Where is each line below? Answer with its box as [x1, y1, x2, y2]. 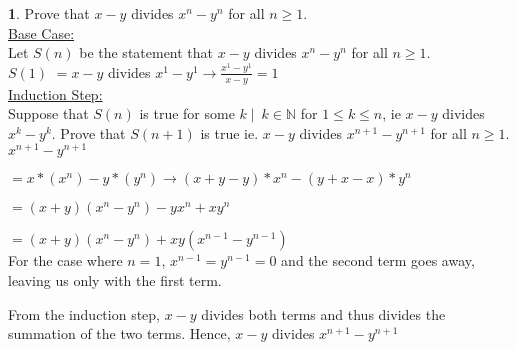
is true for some [139, 103, 235, 124]
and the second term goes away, [281, 250, 475, 271]
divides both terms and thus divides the [201, 303, 446, 324]
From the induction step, [8, 303, 160, 324]
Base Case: [8, 22, 75, 43]
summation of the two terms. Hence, [8, 323, 231, 344]
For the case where [8, 250, 123, 271]
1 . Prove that [8, 3, 90, 23]
